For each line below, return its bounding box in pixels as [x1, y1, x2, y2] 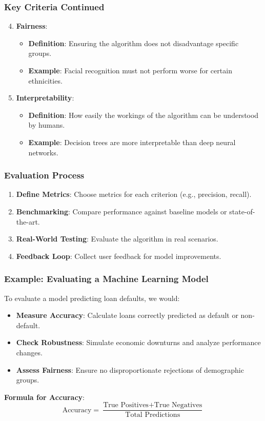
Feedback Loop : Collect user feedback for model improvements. [16, 250, 221, 261]
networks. [28, 147, 58, 157]
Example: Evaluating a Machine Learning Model [4, 272, 209, 285]
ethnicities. [28, 75, 63, 86]
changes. [16, 347, 43, 357]
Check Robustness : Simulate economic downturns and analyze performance [16, 337, 261, 348]
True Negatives [154, 402, 202, 409]
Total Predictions [125, 411, 180, 419]
